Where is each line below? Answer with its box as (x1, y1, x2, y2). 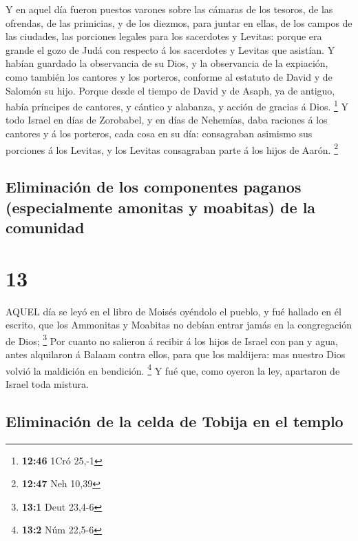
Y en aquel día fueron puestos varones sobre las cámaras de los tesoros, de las (6, 2, 333, 16)
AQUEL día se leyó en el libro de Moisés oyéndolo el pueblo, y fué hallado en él (6, 304, 341, 318)
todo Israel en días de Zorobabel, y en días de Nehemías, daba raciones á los (6, 112, 328, 127)
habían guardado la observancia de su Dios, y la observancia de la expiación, (6, 56, 328, 70)
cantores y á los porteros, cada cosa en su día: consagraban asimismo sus (6, 126, 313, 140)
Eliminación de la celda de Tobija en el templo (6, 410, 344, 431)
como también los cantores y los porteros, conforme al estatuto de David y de (6, 69, 333, 83)
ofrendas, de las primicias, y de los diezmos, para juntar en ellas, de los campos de (6, 15, 352, 30)
